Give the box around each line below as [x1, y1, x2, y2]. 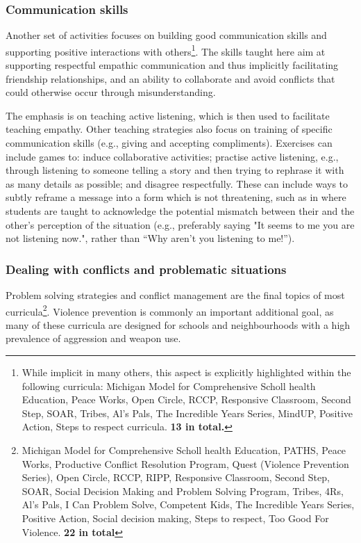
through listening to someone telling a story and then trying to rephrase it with [6, 163, 344, 177]
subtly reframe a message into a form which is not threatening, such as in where [6, 190, 346, 204]
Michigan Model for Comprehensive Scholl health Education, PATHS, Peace [22, 443, 346, 457]
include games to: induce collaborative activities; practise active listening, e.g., [6, 149, 339, 163]
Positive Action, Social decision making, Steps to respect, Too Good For [22, 510, 329, 525]
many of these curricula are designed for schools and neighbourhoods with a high [6, 317, 351, 332]
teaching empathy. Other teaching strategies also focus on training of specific [6, 122, 333, 136]
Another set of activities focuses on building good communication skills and [6, 28, 327, 42]
